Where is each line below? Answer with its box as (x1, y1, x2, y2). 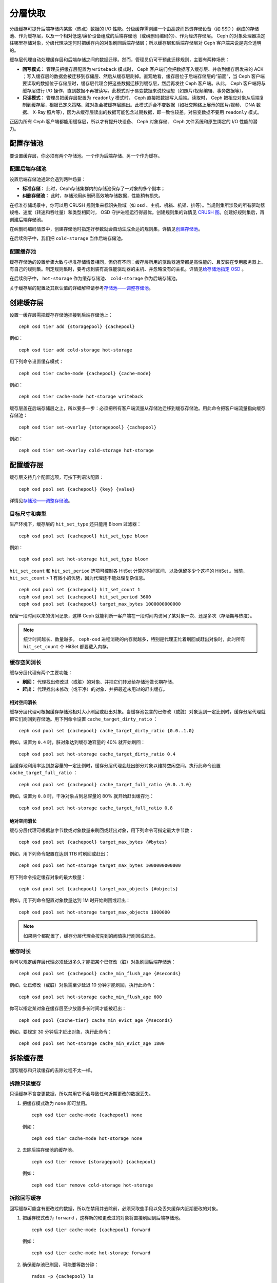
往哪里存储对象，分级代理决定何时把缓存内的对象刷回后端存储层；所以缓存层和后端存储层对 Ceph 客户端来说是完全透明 (9, 40, 262, 46)
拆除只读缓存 (9, 1080, 42, 1087)
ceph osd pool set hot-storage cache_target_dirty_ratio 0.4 (18, 751, 175, 757)
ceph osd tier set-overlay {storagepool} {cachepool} (18, 424, 156, 430)
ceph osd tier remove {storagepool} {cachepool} (31, 1159, 156, 1164)
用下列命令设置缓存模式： (9, 358, 64, 364)
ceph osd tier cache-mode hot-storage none (31, 1136, 143, 1141)
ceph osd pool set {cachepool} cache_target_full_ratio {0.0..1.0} (18, 782, 192, 787)
